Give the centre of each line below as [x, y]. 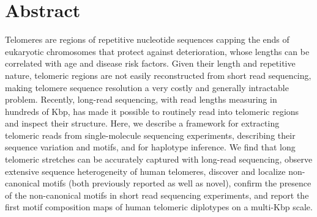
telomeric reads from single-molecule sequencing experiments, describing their [150, 135]
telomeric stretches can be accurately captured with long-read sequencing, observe [159, 159]
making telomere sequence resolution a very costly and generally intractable [147, 87]
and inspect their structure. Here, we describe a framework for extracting [142, 123]
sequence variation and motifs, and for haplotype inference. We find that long [150, 147]
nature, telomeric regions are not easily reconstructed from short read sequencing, [158, 75]
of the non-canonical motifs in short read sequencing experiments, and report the [157, 195]
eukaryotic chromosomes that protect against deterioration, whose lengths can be [157, 51]
